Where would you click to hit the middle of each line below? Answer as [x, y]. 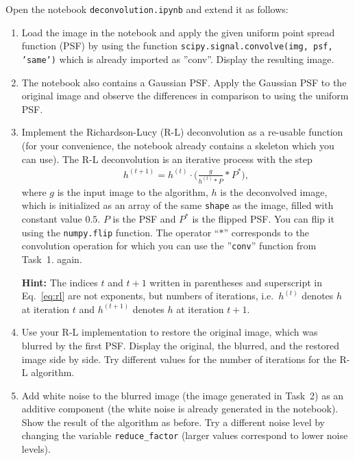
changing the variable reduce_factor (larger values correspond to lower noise [185, 435]
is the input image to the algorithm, [133, 191]
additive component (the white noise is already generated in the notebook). [180, 409]
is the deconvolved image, [274, 191]
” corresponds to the [267, 232]
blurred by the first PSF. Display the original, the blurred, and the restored [180, 345]
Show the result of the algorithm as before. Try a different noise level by [173, 422]
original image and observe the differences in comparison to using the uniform [185, 96]
